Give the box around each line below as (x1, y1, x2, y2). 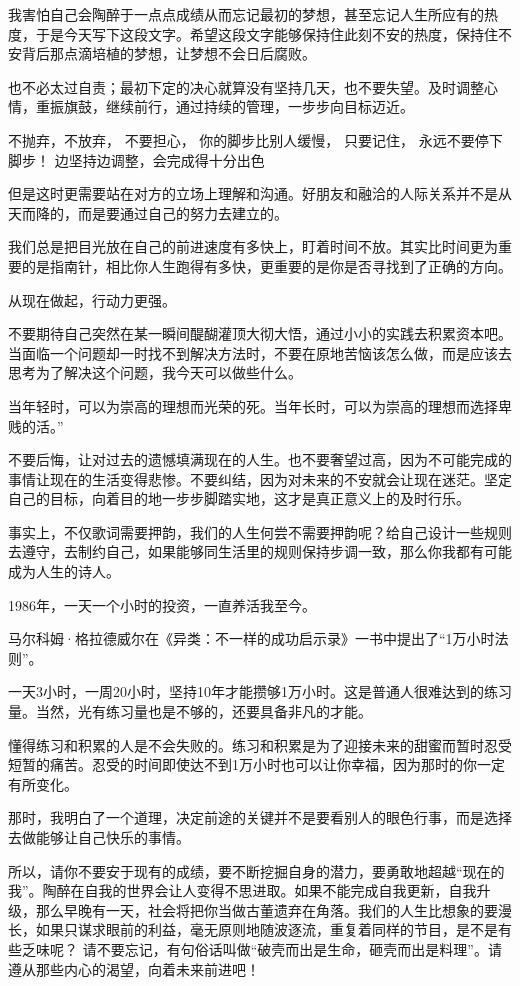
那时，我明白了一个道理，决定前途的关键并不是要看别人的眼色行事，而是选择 (8, 807, 512, 828)
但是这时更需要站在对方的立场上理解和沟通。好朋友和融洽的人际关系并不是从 (8, 183, 512, 204)
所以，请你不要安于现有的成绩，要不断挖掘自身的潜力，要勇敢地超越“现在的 (8, 860, 505, 881)
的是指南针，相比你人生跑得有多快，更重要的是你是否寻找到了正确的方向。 (21, 255, 512, 276)
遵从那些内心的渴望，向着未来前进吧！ (8, 958, 260, 979)
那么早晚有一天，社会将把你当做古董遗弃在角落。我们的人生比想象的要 (35, 899, 498, 920)
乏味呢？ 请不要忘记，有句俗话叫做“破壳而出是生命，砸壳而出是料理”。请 (21, 938, 502, 959)
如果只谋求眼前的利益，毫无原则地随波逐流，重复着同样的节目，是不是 (35, 919, 498, 940)
